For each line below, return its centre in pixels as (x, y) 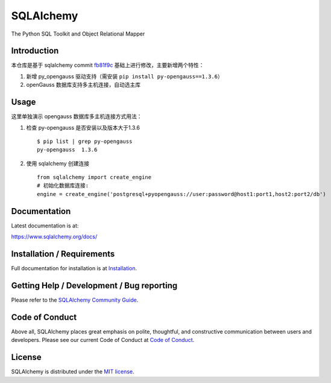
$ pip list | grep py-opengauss (85, 141)
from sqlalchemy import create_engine (94, 177)
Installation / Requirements (63, 254)
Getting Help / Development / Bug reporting (94, 286)
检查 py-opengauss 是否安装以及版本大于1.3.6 (83, 127)
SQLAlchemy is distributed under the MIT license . (73, 372)
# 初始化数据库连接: (63, 186)
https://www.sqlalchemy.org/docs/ (54, 237)
